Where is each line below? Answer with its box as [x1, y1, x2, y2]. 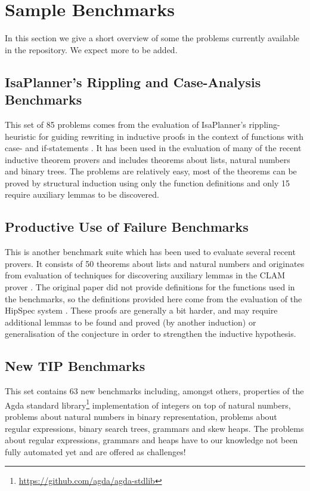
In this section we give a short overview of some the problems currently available [5, 32, 300, 44]
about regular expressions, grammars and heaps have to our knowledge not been [5, 434, 298, 446]
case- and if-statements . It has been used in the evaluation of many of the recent [5, 142, 302, 154]
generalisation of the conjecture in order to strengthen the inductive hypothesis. [5, 327, 296, 340]
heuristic [5, 130, 36, 142]
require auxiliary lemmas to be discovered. [5, 188, 159, 201]
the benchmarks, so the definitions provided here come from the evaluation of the [5, 292, 302, 305]
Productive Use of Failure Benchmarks [5, 217, 249, 236]
